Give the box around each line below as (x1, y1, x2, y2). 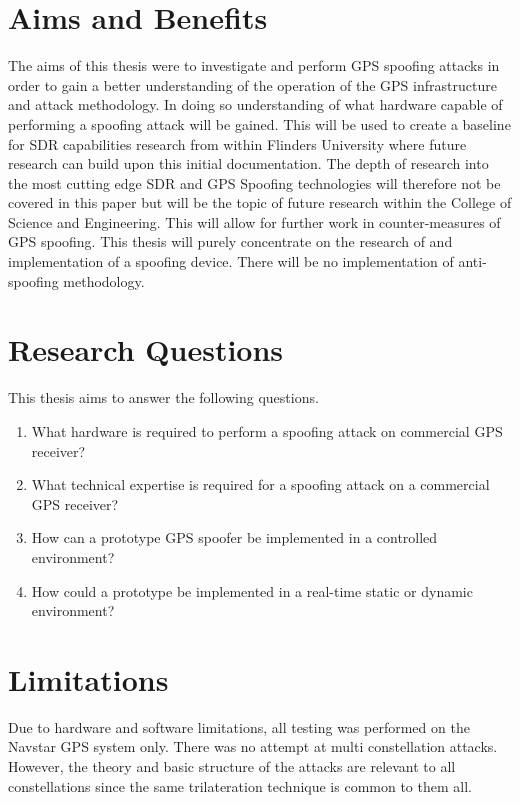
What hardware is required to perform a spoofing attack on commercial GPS (31, 420, 503, 441)
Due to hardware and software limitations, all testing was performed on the (8, 716, 470, 737)
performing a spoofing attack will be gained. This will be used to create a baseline (8, 113, 511, 134)
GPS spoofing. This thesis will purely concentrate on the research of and (8, 231, 453, 252)
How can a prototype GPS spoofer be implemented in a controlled (31, 527, 438, 548)
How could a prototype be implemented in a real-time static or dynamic (31, 580, 473, 601)
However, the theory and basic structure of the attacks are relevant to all (8, 756, 456, 777)
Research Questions (8, 329, 284, 370)
